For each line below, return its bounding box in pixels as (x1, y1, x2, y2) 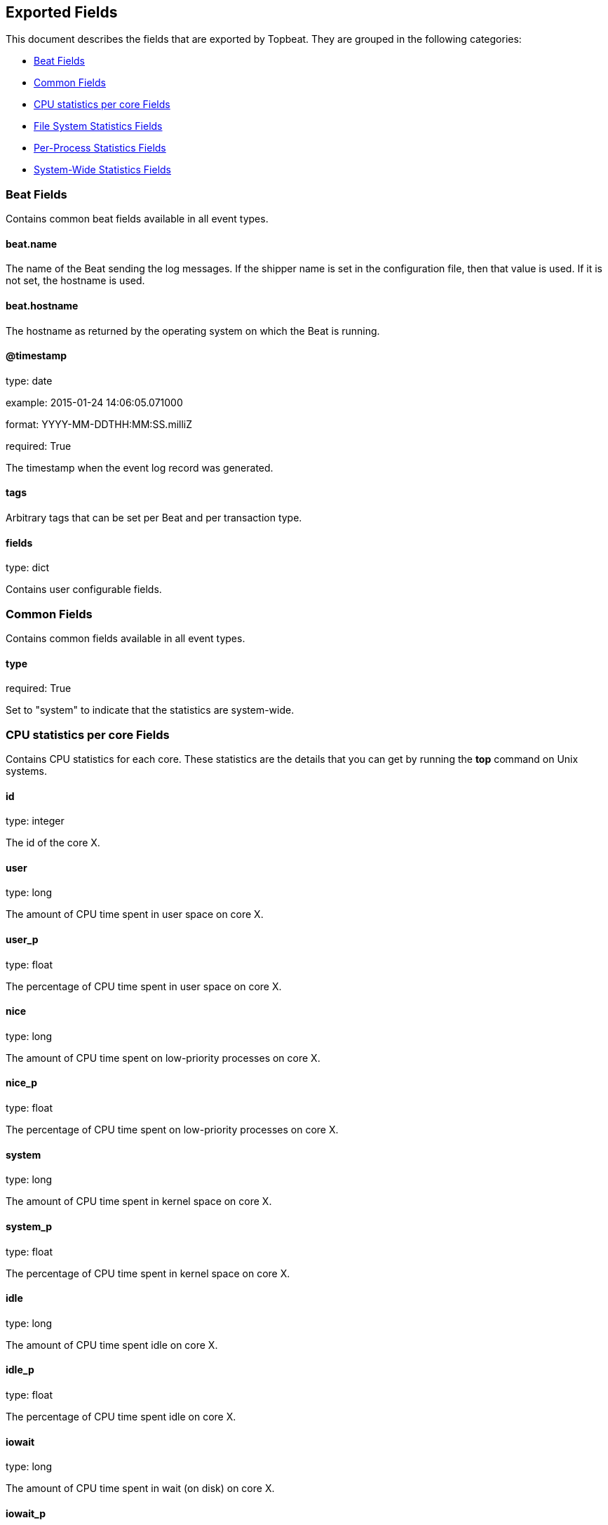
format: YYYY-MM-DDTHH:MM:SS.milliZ (6, 418, 193, 430)
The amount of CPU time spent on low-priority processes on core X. (6, 1051, 320, 1064)
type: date (6, 374, 53, 387)
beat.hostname (6, 300, 79, 312)
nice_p (6, 1077, 38, 1089)
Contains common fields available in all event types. (6, 632, 245, 645)
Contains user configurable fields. (6, 583, 162, 596)
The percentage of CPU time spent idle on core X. (6, 1410, 236, 1423)
